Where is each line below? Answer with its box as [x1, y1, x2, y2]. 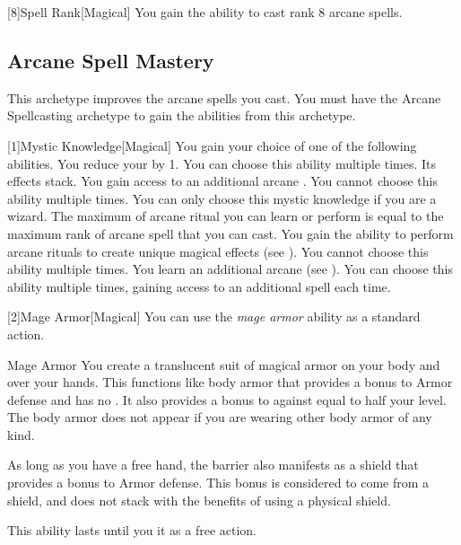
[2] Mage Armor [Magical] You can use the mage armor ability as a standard [7, 307, 421, 326]
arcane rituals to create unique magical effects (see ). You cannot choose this [7, 242, 429, 260]
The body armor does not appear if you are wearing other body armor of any [7, 408, 432, 426]
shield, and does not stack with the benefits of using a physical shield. [7, 490, 391, 509]
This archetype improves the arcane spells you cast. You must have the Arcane [7, 88, 441, 107]
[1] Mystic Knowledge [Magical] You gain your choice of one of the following [7, 136, 417, 154]
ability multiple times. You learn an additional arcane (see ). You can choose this [7, 259, 453, 278]
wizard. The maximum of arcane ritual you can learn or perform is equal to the [7, 207, 444, 225]
